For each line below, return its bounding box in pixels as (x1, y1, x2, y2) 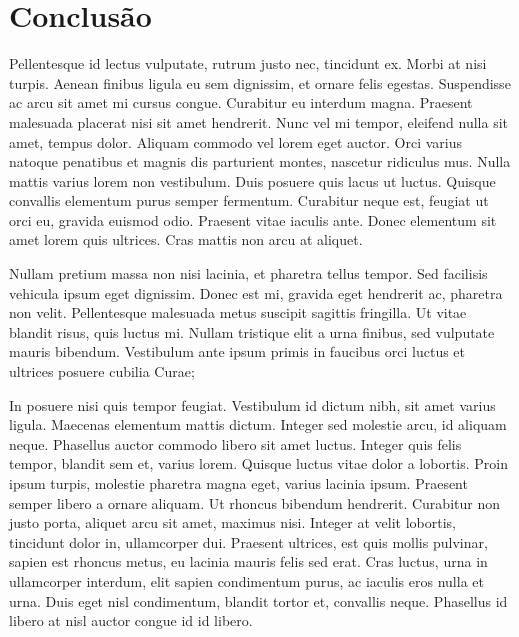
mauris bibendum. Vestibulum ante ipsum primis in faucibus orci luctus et (9, 341, 466, 362)
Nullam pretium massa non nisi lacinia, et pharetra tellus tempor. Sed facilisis (9, 263, 488, 284)
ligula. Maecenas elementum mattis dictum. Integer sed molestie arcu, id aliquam (9, 414, 507, 435)
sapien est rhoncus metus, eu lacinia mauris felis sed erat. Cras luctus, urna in (9, 551, 488, 572)
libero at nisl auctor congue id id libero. (9, 610, 253, 631)
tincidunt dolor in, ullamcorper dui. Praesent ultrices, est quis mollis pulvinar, (9, 531, 488, 552)
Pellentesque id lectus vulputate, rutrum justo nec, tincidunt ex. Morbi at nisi (9, 53, 487, 74)
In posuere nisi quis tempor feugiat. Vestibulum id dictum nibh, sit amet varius (9, 394, 496, 415)
